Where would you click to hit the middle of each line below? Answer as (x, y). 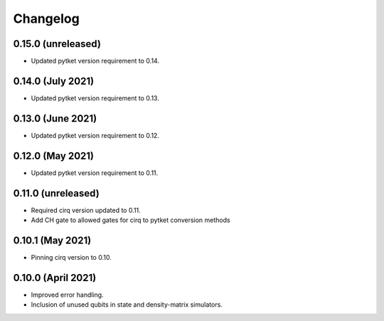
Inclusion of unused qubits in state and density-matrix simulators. (127, 305)
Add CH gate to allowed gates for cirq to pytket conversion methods (130, 220)
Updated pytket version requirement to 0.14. (95, 61)
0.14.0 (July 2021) (54, 81)
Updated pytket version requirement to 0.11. (95, 173)
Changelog (46, 19)
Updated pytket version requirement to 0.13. (95, 98)
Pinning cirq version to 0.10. (71, 257)
